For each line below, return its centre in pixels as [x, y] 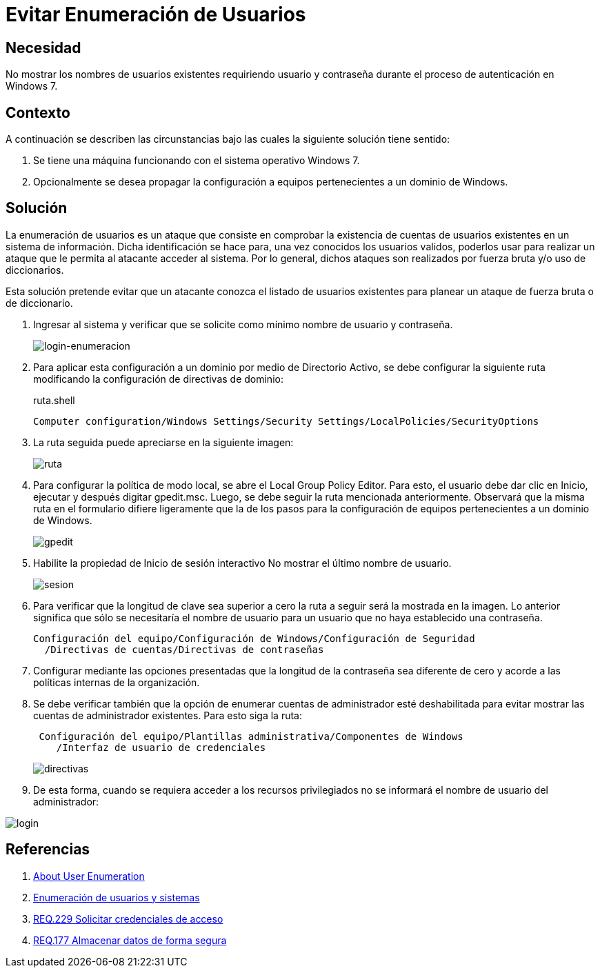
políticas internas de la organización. [117, 682]
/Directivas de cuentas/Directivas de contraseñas [184, 649]
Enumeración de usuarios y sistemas [117, 897]
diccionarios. [35, 270]
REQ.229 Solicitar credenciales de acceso [128, 919]
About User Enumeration [89, 876]
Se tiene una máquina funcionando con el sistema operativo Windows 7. [197, 161]
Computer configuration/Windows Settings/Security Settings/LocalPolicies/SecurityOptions [286, 421]
